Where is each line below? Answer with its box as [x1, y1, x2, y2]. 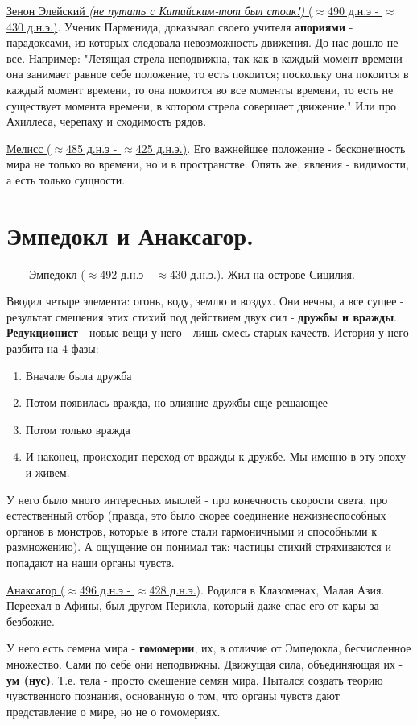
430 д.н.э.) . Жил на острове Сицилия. [169, 265, 355, 282]
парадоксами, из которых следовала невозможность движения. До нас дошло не [6, 34, 398, 51]
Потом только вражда [25, 420, 130, 437]
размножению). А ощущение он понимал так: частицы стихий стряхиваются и [6, 538, 391, 555]
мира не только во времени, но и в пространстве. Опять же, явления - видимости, [6, 155, 409, 172]
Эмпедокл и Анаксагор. [6, 218, 254, 251]
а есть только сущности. [6, 171, 126, 188]
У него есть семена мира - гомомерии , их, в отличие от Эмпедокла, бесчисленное [6, 640, 411, 657]
